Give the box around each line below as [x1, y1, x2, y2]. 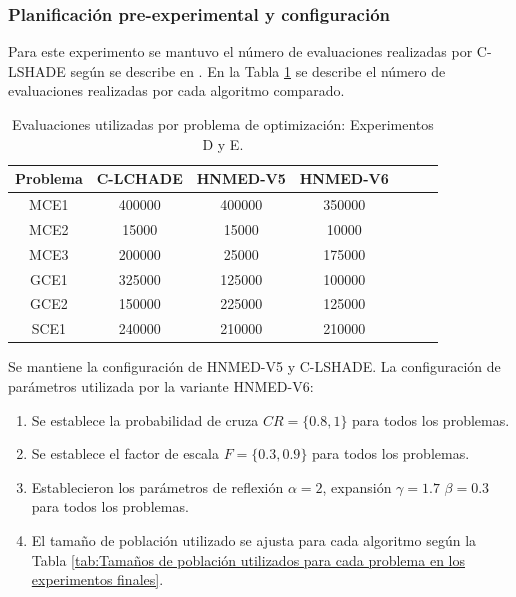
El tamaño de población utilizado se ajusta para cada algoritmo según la [31, 529, 477, 550]
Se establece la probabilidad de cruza [31, 409, 259, 430]
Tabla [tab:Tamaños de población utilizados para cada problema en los [31, 549, 465, 570]
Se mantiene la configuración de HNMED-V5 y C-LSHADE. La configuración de [8, 356, 501, 377]
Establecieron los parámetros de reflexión [31, 476, 284, 497]
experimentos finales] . [31, 569, 164, 590]
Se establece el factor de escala [31, 443, 219, 464]
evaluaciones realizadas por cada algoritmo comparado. [8, 80, 345, 101]
